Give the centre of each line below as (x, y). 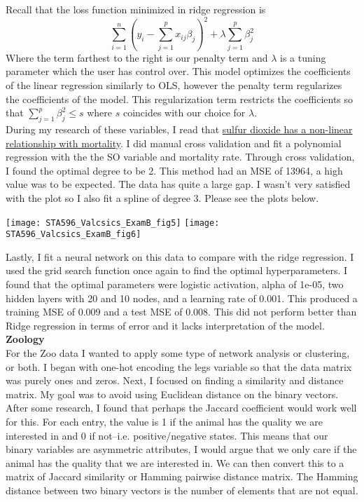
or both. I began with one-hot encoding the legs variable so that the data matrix (179, 366)
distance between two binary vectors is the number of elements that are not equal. (182, 490)
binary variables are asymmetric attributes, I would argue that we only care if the (181, 449)
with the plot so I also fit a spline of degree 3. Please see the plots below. (162, 197)
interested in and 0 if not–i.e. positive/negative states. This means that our (167, 435)
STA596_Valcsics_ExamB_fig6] (73, 235)
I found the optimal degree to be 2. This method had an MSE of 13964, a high (174, 170)
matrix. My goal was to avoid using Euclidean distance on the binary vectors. (172, 394)
